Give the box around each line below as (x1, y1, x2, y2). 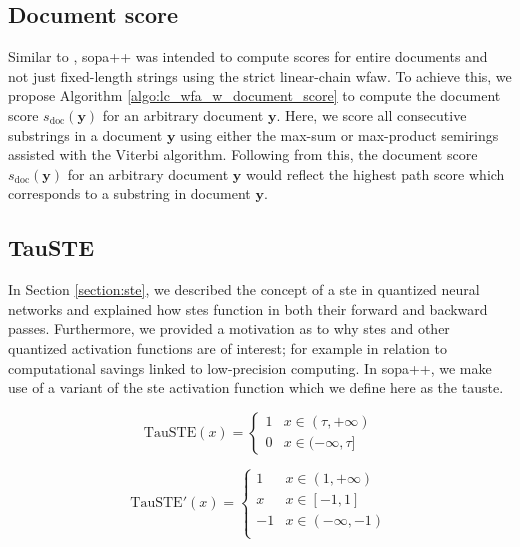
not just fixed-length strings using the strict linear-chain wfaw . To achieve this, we (8, 65, 512, 86)
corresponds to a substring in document (8, 183, 251, 204)
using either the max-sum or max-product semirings (180, 124, 499, 145)
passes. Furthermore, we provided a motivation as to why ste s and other (8, 318, 450, 339)
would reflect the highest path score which (245, 163, 505, 184)
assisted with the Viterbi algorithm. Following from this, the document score (8, 144, 478, 165)
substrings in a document (8, 124, 163, 145)
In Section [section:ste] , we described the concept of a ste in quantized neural (8, 279, 480, 300)
